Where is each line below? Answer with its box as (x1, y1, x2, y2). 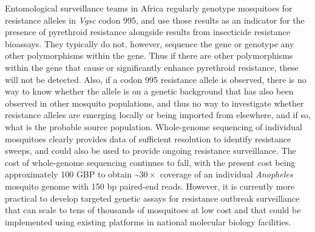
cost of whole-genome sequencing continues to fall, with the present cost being (5, 156, 296, 168)
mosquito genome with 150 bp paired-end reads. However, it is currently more (5, 179, 295, 192)
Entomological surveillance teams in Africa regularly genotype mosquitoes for (5, 2, 293, 14)
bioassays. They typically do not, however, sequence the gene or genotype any (5, 37, 294, 50)
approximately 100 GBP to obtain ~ (5, 168, 140, 181)
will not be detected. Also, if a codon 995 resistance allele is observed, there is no (5, 73, 307, 85)
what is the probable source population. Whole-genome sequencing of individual (5, 120, 302, 133)
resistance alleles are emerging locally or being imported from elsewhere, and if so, (5, 108, 311, 121)
